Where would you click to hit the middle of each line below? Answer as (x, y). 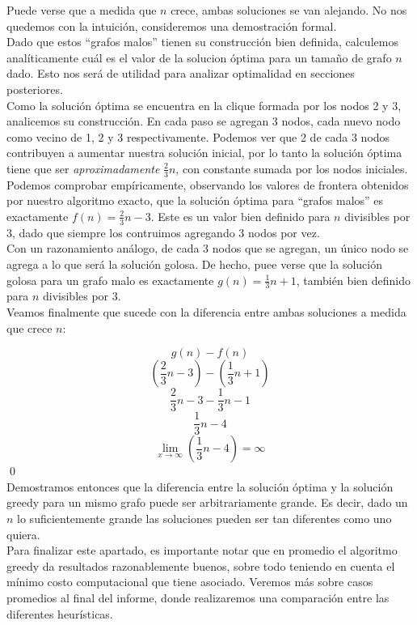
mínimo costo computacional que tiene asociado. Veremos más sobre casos (190, 582)
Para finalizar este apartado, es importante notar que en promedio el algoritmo (202, 550)
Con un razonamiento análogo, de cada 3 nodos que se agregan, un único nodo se (208, 248)
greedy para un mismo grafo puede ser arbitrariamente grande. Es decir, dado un (207, 502)
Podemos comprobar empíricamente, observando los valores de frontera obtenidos (208, 184)
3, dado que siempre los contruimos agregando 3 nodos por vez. (163, 232)
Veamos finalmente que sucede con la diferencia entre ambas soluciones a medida (206, 311)
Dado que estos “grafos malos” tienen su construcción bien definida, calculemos (202, 42)
